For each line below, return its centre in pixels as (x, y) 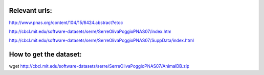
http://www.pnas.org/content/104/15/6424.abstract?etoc (66, 23)
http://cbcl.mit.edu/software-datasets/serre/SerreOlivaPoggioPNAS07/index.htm (90, 31)
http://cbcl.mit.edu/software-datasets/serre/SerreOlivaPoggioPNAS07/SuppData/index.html (101, 40)
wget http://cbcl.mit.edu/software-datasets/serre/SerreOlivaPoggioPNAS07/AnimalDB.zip (99, 66)
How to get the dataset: (45, 55)
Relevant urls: (31, 11)
